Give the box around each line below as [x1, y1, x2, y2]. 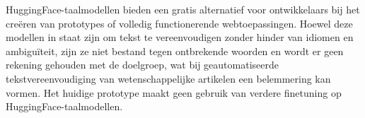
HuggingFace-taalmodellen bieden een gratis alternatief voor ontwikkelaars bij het [6, 2, 360, 16]
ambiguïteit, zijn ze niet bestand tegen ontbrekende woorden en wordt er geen [6, 43, 344, 58]
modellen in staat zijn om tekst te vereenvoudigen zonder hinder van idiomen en [6, 30, 354, 45]
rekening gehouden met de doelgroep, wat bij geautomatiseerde [6, 57, 279, 72]
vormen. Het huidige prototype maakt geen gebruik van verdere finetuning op [6, 85, 342, 100]
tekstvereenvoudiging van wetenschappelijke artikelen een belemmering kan [6, 71, 331, 85]
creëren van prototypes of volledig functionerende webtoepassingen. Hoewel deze [6, 16, 353, 30]
